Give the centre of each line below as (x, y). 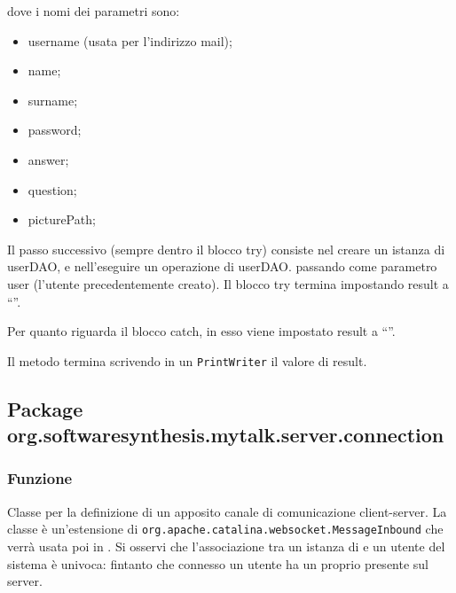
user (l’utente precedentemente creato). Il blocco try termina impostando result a (228, 283)
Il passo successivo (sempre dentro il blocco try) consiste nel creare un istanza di (226, 249)
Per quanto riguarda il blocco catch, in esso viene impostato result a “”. (201, 331)
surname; (53, 100)
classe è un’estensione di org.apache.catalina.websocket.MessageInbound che (225, 529)
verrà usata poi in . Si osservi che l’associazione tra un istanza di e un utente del (226, 546)
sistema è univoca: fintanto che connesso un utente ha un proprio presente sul (218, 563)
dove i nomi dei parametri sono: (94, 11)
